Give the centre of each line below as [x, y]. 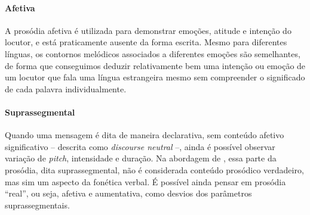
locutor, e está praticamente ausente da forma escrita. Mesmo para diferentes [146, 42]
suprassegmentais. [37, 205]
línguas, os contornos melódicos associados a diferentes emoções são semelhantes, [153, 53]
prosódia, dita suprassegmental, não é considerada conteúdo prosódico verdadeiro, [154, 169]
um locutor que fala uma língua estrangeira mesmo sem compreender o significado [155, 77]
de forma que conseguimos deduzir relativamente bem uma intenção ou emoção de [155, 65]
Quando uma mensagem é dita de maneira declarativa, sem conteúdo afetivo [145, 135]
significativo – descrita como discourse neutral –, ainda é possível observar [140, 146]
